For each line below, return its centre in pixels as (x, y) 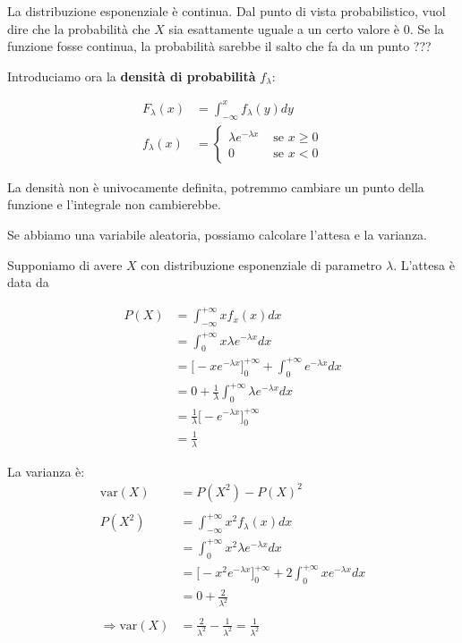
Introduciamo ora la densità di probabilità (132, 76)
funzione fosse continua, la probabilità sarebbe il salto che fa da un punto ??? (219, 46)
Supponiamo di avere (65, 264)
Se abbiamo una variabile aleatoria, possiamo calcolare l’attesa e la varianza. (217, 234)
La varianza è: (46, 471)
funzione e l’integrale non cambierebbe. (114, 204)
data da (28, 282)
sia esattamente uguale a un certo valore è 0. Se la (306, 28)
